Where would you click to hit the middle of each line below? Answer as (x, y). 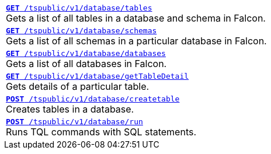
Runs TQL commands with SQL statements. (101, 132)
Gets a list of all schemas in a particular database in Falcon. (136, 41)
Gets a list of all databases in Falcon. (86, 64)
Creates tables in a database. (70, 109)
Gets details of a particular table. (78, 86)
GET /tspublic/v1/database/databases (86, 53)
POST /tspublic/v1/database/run (74, 122)
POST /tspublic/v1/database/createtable (93, 99)
